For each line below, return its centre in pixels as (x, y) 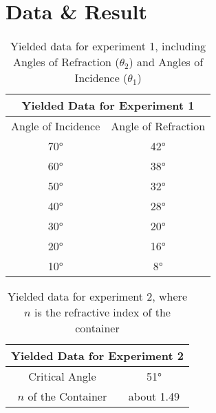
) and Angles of (166, 62)
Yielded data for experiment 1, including (108, 46)
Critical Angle (62, 376)
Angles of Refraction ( (66, 62)
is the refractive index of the (102, 312)
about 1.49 (154, 396)
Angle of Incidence (56, 126)
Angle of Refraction (158, 126)
